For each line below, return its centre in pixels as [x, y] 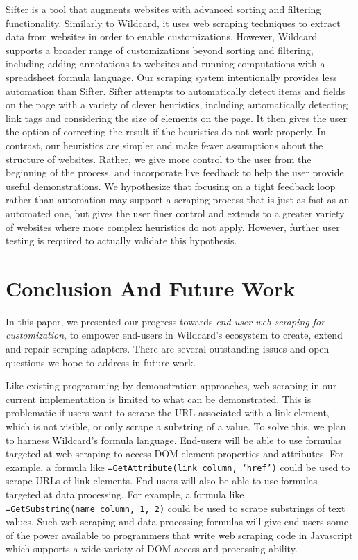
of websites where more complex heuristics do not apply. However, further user [173, 227]
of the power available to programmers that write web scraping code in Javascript [179, 535]
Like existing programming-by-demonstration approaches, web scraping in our [171, 385]
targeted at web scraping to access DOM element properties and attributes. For [175, 453]
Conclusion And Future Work [151, 288]
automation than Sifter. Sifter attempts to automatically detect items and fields [176, 91]
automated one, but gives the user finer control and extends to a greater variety [175, 213]
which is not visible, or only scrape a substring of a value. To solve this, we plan [176, 426]
